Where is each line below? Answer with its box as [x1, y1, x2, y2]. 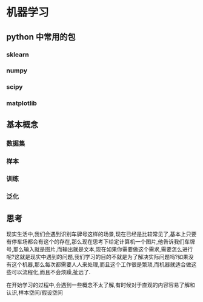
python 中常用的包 [6, 32, 76, 42]
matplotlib [6, 99, 38, 108]
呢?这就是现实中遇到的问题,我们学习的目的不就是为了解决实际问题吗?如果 [6, 253, 189, 261]
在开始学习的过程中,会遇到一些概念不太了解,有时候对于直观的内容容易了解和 [6, 281, 196, 289]
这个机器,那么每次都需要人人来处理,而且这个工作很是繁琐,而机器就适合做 [11, 261, 192, 268]
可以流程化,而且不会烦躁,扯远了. [11, 269, 91, 276]
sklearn [6, 50, 29, 58]
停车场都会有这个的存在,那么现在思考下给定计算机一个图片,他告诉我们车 [11, 238, 190, 245]
